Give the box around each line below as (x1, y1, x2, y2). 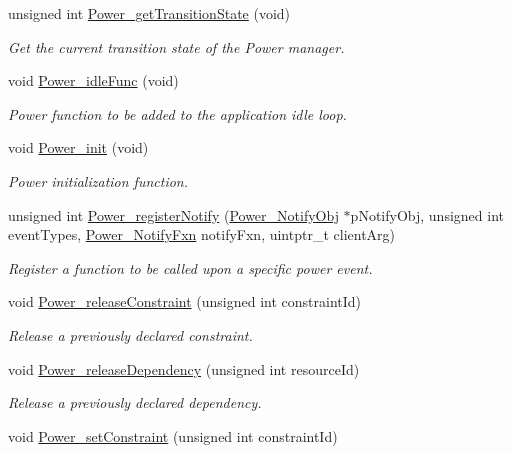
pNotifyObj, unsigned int (350, 204, 504, 225)
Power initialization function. (8, 170, 188, 191)
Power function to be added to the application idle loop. (8, 103, 347, 124)
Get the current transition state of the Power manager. (8, 36, 345, 57)
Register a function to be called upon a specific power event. (8, 257, 373, 278)
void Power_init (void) (8, 137, 149, 158)
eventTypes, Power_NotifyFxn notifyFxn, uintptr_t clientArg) (8, 224, 396, 245)
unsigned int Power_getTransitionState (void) (8, 3, 291, 23)
